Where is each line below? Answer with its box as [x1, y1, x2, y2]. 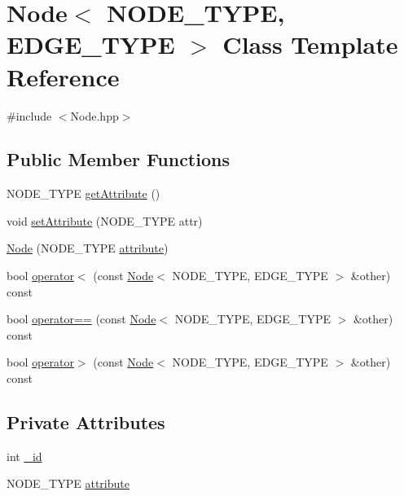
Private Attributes [7, 410, 165, 435]
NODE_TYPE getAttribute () [7, 185, 160, 202]
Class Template [222, 28, 398, 61]
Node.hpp [70, 107, 119, 124]
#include [7, 107, 52, 124]
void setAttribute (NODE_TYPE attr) [7, 212, 203, 229]
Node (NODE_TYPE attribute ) [7, 239, 169, 257]
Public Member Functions [7, 147, 230, 172]
